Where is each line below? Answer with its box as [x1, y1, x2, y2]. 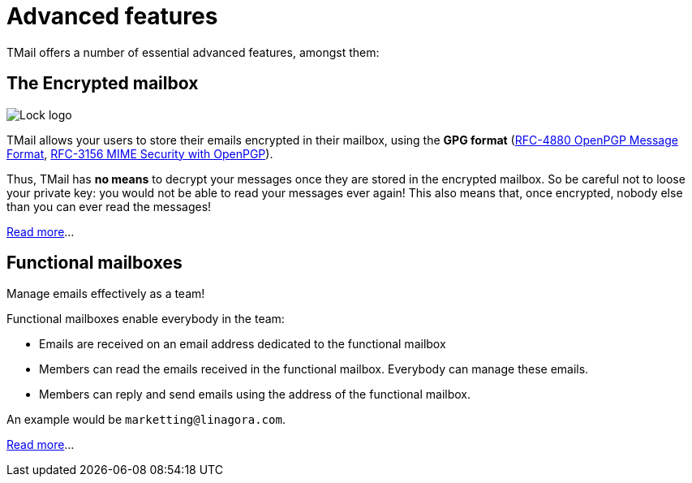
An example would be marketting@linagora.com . [6, 412, 286, 427]
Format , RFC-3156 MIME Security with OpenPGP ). [6, 146, 273, 161]
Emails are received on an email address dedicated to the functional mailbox [39, 337, 446, 351]
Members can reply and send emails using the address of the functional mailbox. [39, 387, 471, 402]
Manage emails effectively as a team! [6, 287, 205, 301]
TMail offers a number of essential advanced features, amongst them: [6, 45, 380, 59]
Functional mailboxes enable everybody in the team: [6, 312, 285, 326]
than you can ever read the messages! [6, 199, 212, 213]
